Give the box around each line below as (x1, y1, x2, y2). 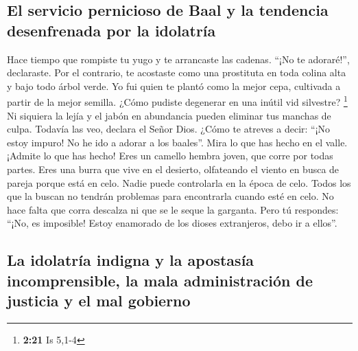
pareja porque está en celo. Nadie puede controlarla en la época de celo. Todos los (7, 175, 351, 190)
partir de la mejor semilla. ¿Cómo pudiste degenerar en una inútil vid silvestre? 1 (7, 93, 348, 109)
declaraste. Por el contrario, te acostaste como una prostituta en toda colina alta (7, 65, 346, 80)
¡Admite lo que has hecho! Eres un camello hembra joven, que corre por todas (7, 148, 333, 163)
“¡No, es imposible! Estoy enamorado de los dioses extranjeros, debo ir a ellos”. (7, 216, 337, 230)
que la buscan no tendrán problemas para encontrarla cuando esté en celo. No (7, 189, 334, 203)
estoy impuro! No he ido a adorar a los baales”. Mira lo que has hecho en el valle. (7, 135, 348, 149)
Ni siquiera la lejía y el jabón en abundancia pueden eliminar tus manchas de (7, 108, 331, 122)
